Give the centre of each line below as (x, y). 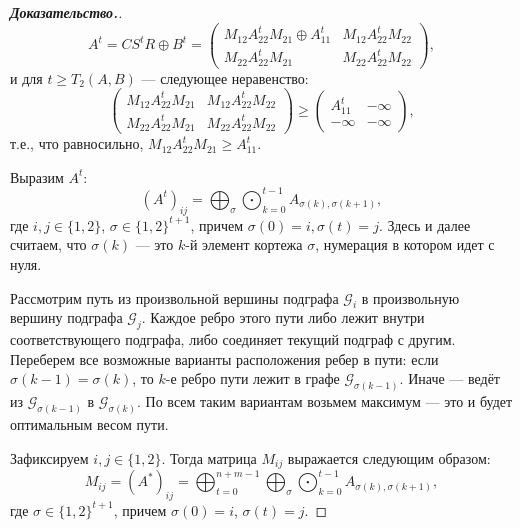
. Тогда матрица (209, 457)
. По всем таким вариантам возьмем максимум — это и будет (325, 401)
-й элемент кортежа (244, 244)
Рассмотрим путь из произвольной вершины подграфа (174, 297)
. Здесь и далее (424, 224)
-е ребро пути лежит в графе (252, 378)
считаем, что (48, 244)
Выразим (37, 176)
